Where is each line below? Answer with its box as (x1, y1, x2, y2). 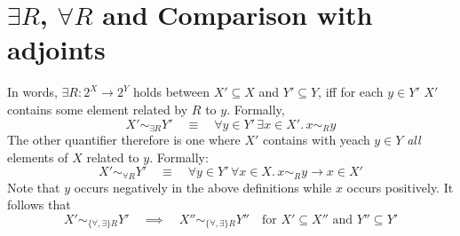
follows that (7, 195, 71, 214)
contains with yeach (263, 130, 370, 148)
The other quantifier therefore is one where (7, 130, 241, 148)
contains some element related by (7, 99, 188, 118)
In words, (7, 83, 58, 101)
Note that (7, 177, 60, 196)
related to (86, 147, 139, 166)
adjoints (7, 31, 106, 67)
